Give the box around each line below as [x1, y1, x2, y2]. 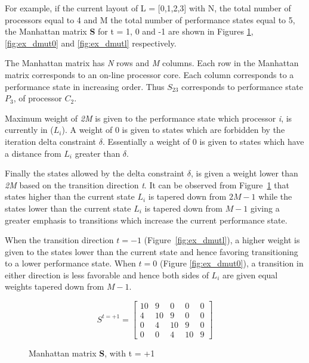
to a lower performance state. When [5, 257, 136, 269]
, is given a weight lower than [190, 167, 298, 179]
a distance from [5, 147, 61, 159]
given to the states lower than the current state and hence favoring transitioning [5, 245, 298, 257]
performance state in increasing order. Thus [5, 80, 165, 92]
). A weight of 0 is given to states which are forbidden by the [61, 123, 285, 136]
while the [258, 190, 292, 203]
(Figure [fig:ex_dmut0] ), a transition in [159, 257, 304, 269]
